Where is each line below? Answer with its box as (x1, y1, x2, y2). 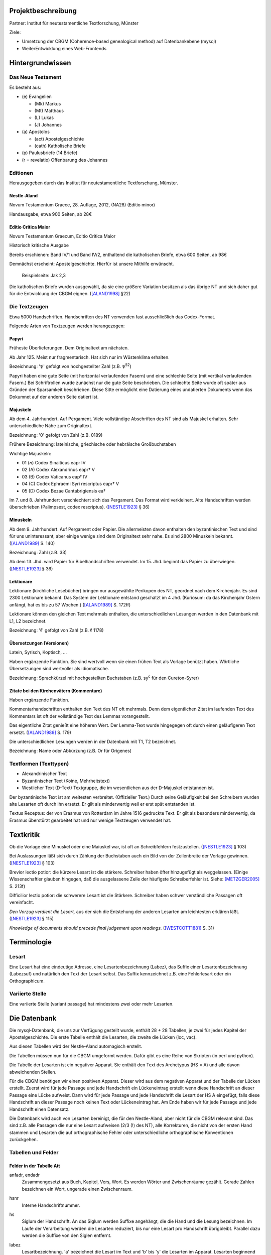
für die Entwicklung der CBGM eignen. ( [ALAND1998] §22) (9, 291, 130, 297)
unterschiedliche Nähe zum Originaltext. (9, 423, 93, 429)
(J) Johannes (34, 121, 62, 128)
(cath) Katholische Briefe (34, 143, 86, 149)
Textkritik (9, 830, 40, 839)
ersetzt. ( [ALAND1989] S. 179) (9, 729, 71, 735)
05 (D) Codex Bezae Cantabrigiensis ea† (22, 487, 106, 494)
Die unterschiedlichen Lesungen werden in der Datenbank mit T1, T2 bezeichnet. (9, 738, 177, 744)
